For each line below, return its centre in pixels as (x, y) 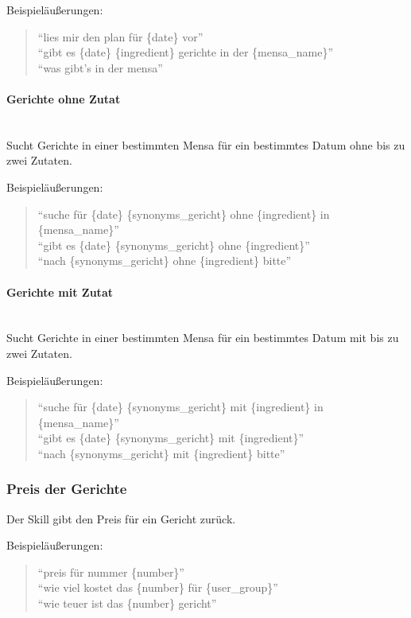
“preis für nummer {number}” (111, 571)
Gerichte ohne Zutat (64, 98)
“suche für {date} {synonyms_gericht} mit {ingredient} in (180, 407)
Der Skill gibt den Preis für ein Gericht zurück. (121, 518)
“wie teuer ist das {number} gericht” (127, 603)
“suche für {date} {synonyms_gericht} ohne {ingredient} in (184, 214)
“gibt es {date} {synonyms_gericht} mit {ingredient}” (171, 438)
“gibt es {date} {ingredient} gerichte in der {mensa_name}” (186, 52)
